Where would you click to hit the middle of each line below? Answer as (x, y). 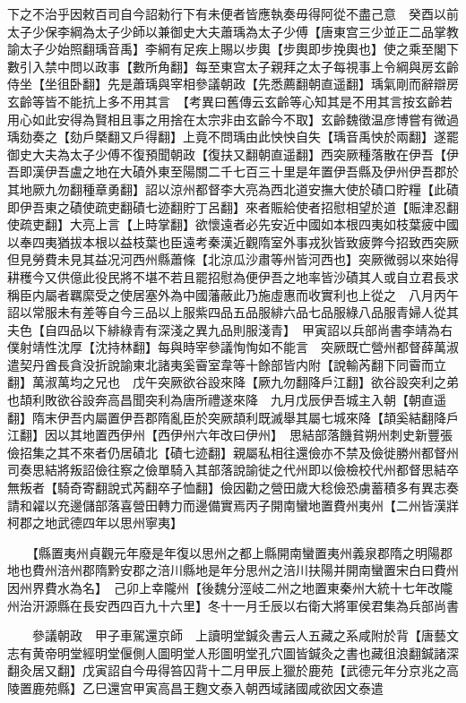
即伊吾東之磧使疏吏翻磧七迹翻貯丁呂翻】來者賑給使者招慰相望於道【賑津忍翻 (233, 206)
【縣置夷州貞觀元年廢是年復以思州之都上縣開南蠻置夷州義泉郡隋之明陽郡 (242, 552)
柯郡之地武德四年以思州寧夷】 (95, 523)
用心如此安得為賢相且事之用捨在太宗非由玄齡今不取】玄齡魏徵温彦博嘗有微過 (233, 119)
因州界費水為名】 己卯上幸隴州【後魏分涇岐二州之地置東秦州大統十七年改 (224, 587)
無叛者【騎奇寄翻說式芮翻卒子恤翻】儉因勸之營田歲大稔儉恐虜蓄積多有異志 (227, 488)
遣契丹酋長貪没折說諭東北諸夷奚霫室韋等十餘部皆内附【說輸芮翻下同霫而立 (227, 364)
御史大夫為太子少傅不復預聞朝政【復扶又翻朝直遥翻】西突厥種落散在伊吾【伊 (233, 154)
